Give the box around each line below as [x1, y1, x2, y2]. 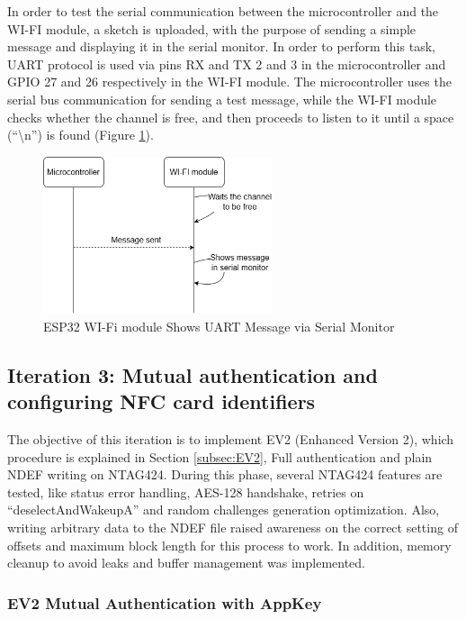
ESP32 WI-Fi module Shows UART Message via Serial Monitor [43, 316, 395, 335]
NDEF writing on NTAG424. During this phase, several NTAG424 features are [7, 465, 443, 484]
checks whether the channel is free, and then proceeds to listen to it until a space [7, 107, 454, 126]
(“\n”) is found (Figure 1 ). [7, 125, 154, 144]
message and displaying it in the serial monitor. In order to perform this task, [7, 37, 435, 56]
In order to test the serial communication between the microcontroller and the [7, 2, 439, 20]
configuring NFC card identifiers [7, 387, 316, 415]
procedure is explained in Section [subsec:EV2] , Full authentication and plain [7, 447, 433, 466]
